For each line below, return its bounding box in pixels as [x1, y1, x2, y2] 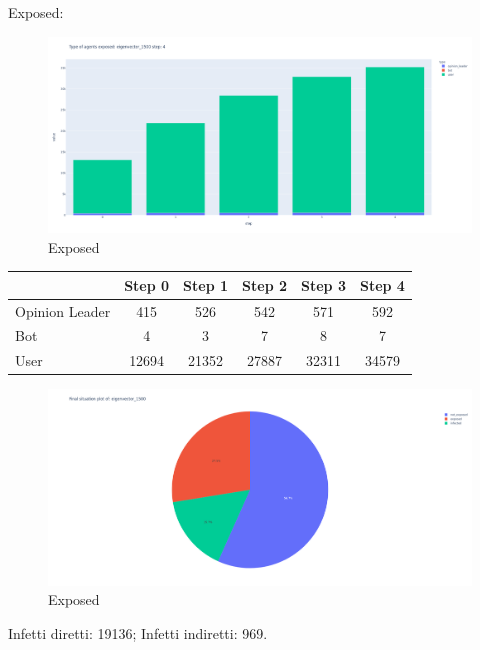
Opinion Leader [15, 300, 111, 321]
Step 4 [359, 274, 405, 295]
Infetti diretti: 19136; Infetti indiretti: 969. [8, 623, 268, 643]
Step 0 [124, 274, 170, 295]
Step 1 [183, 274, 229, 295]
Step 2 [242, 274, 288, 295]
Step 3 [301, 274, 346, 295]
